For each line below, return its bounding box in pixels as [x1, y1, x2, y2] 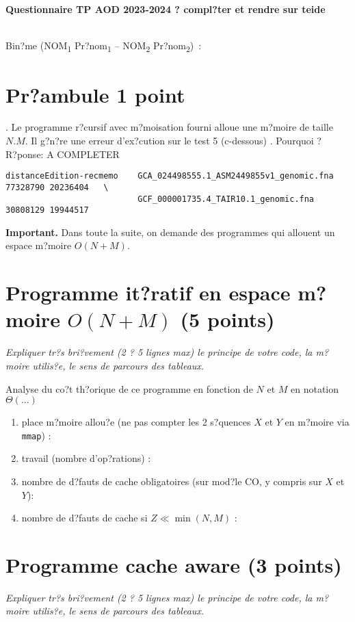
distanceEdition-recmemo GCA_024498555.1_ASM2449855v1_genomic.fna [5, 171, 334, 181]
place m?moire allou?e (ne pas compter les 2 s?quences [21, 415, 251, 429]
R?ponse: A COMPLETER [5, 146, 120, 161]
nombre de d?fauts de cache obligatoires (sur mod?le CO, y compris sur [21, 474, 322, 488]
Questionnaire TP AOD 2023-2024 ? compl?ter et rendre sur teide [5, 2, 326, 16]
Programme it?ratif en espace [5, 278, 291, 307]
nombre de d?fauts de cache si [21, 510, 148, 525]
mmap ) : [21, 428, 51, 442]
